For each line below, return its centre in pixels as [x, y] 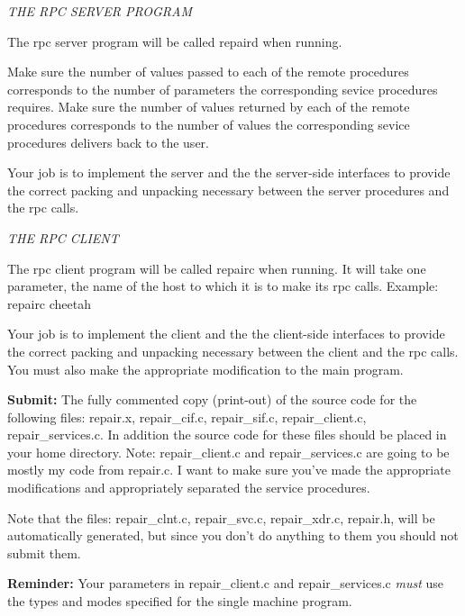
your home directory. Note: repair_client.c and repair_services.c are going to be [228, 452]
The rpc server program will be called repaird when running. [175, 41]
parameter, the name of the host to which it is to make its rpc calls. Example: [223, 286]
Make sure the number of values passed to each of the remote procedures [208, 72]
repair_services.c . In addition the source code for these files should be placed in [227, 435]
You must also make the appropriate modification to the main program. [205, 369]
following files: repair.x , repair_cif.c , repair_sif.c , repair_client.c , [187, 417]
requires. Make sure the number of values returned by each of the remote [209, 107]
